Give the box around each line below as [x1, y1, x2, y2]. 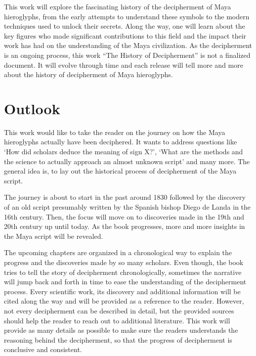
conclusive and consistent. [4, 344, 82, 355]
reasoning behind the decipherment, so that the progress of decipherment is [4, 334, 232, 345]
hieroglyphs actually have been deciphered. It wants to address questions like [4, 136, 237, 147]
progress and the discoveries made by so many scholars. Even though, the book [4, 257, 244, 267]
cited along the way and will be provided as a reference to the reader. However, [4, 296, 244, 306]
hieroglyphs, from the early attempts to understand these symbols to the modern [4, 11, 250, 21]
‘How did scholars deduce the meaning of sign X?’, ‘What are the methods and [4, 146, 243, 157]
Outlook [4, 98, 60, 118]
